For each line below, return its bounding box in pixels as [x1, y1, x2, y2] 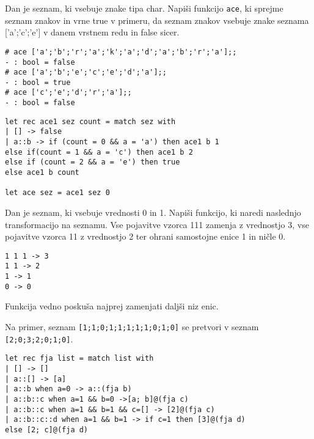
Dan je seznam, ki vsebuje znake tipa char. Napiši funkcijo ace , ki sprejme [5, 2, 283, 14]
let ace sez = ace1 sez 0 [5, 188, 110, 197]
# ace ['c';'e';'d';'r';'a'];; [5, 88, 132, 97]
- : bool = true [5, 78, 71, 87]
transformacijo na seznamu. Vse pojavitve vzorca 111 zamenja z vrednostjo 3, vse [5, 218, 309, 231]
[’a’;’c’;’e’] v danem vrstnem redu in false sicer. [5, 26, 180, 39]
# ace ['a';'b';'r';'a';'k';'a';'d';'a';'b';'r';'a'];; [5, 47, 237, 56]
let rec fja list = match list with [5, 354, 154, 363]
